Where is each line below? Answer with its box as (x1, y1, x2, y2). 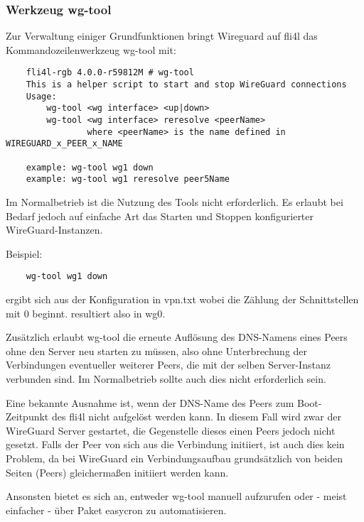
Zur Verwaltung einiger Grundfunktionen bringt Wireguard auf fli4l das (6, 28, 318, 43)
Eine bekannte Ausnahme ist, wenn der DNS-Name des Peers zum (6, 395, 294, 410)
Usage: (26, 91, 57, 102)
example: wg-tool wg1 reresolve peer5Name (26, 174, 230, 185)
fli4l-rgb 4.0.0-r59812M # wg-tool (26, 67, 194, 78)
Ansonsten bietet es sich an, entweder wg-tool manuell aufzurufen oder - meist (6, 489, 347, 504)
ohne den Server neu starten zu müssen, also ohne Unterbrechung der (6, 343, 308, 358)
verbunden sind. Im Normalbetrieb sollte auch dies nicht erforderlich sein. (6, 371, 326, 386)
